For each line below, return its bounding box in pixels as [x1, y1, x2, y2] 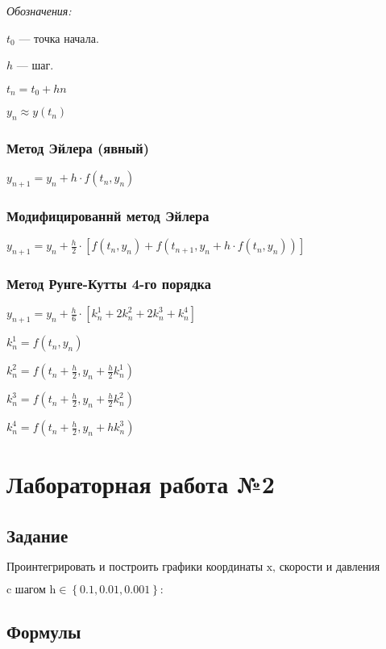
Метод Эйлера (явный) [6, 137, 149, 157]
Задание [6, 522, 68, 547]
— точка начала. [19, 29, 99, 46]
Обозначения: [6, 2, 72, 19]
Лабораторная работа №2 [6, 467, 275, 500]
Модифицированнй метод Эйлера [6, 205, 210, 225]
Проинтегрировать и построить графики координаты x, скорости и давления [6, 561, 380, 573]
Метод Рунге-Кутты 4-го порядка [6, 273, 211, 293]
